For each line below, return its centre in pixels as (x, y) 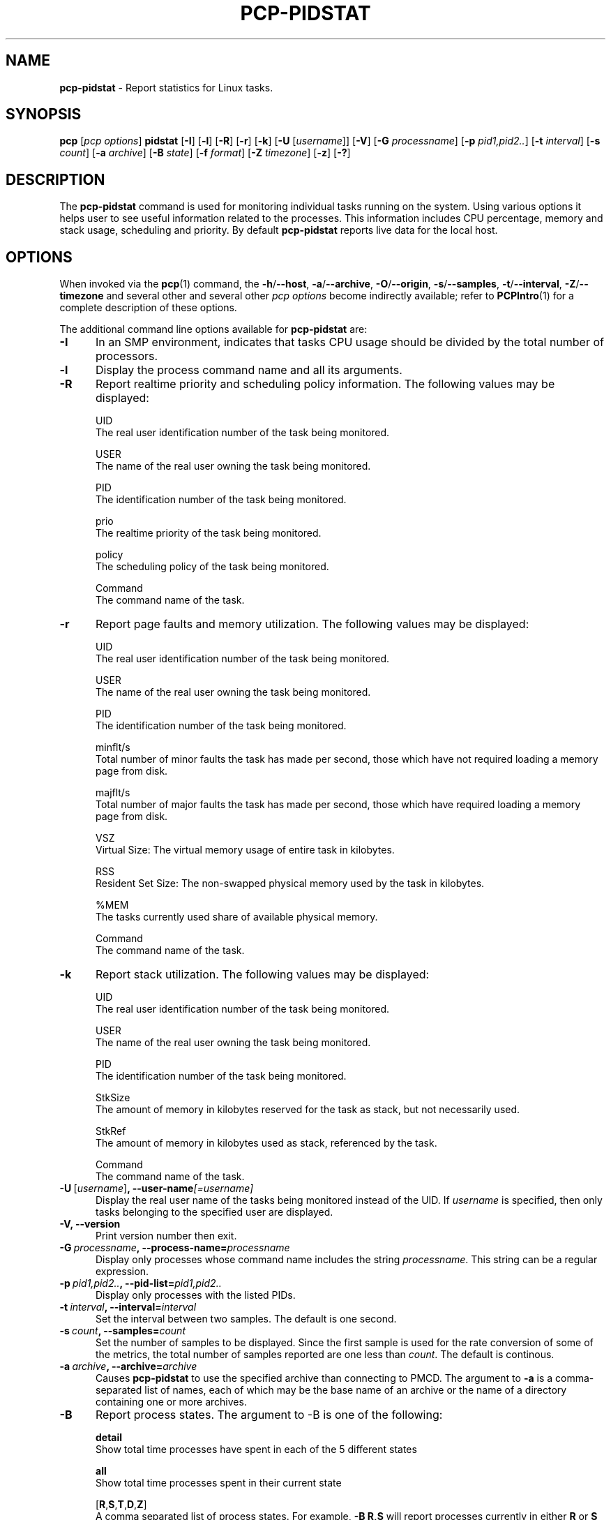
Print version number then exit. (166, 1236)
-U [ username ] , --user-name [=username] (157, 1189)
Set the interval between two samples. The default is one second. (246, 1319)
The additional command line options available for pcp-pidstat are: (213, 329)
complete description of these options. (148, 308)
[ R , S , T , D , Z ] (121, 1505)
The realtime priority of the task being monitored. (209, 533)
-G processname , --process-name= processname (175, 1248)
